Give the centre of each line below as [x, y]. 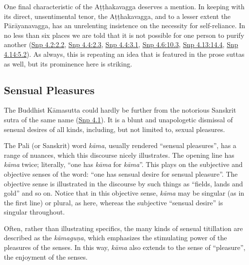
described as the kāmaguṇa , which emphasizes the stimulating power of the [116, 238]
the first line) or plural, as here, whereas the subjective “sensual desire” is [114, 202]
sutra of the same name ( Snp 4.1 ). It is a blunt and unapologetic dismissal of [118, 119]
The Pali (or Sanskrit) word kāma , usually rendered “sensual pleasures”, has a [120, 145]
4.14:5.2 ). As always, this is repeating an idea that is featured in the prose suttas [124, 54]
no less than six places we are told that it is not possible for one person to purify [124, 35]
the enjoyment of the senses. [46, 257]
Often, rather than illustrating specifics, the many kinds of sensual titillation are [124, 228]
